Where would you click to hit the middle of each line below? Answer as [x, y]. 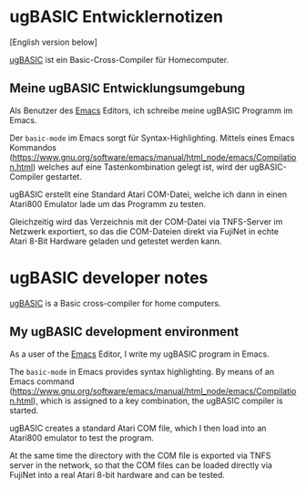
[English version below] [54, 42]
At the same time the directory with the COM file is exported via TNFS [140, 455]
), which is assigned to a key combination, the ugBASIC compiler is [158, 401]
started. [24, 410]
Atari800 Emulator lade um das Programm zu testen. [108, 203]
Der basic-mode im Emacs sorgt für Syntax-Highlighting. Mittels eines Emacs [152, 138]
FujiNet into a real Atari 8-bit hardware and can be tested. [117, 474]
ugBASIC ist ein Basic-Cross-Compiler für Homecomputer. [119, 59]
